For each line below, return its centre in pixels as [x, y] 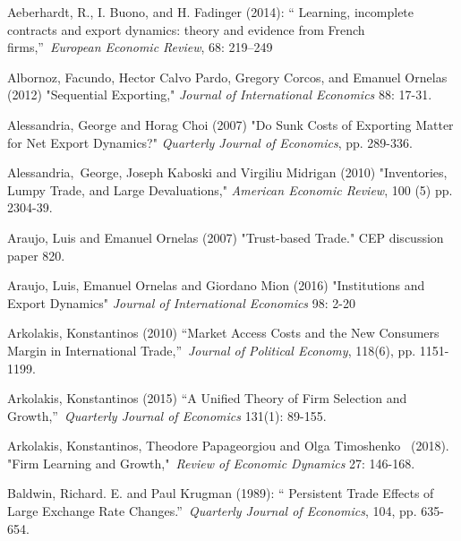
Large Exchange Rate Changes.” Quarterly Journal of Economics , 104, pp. [212, 511]
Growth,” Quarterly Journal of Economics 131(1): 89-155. [167, 415]
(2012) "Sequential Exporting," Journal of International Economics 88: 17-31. [220, 94]
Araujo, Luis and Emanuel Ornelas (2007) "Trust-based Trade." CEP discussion [226, 237]
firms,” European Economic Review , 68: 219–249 [140, 47]
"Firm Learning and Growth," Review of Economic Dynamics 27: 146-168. [211, 463]
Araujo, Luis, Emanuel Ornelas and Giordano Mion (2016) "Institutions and [216, 285]
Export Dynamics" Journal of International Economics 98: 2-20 [181, 302]
